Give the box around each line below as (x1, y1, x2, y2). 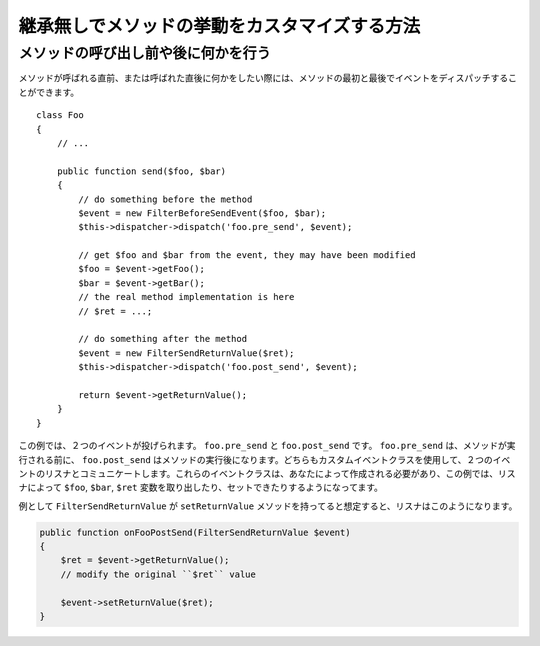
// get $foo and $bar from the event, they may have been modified (78, 250, 416, 261)
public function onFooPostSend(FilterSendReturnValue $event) (39, 526, 351, 538)
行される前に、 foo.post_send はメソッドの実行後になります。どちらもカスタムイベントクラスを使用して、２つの (18, 453, 494, 465)
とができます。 (18, 86, 80, 98)
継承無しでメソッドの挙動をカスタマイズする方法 (18, 15, 421, 37)
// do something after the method (78, 333, 248, 345)
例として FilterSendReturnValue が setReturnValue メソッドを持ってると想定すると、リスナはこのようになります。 (18, 500, 518, 512)
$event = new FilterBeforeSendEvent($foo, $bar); (78, 207, 327, 219)
